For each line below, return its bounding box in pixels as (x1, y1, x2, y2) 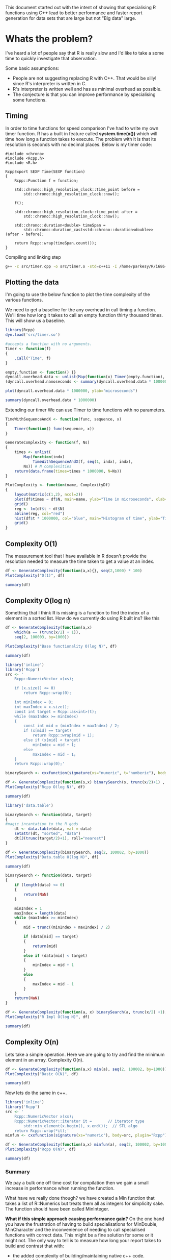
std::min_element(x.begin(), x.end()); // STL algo (23, 1123, 138, 1128)
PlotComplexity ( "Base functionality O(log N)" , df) (5, 644, 117, 649)
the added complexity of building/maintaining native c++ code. (12, 1253, 145, 1259)
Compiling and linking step (5, 254, 61, 260)
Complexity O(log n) (5, 597, 71, 605)
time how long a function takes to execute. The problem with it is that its (5, 136, 156, 142)
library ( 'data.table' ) (5, 803, 53, 808)
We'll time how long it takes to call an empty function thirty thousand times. (5, 312, 163, 318)
